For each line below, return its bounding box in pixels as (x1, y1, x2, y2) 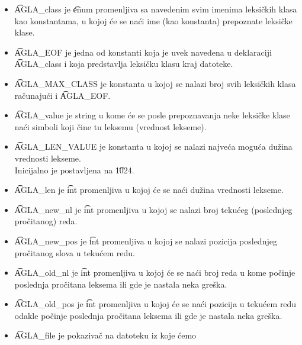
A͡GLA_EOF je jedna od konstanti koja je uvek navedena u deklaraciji (14, 46, 272, 58)
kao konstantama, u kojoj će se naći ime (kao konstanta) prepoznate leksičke (14, 14, 293, 27)
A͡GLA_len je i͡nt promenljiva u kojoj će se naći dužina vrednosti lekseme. (14, 183, 284, 196)
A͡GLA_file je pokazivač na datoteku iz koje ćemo (14, 329, 197, 341)
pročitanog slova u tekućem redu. (14, 246, 135, 259)
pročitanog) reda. (14, 215, 78, 227)
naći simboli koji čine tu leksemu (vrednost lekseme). (14, 120, 207, 133)
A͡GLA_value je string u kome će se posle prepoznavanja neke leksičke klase (14, 109, 290, 121)
